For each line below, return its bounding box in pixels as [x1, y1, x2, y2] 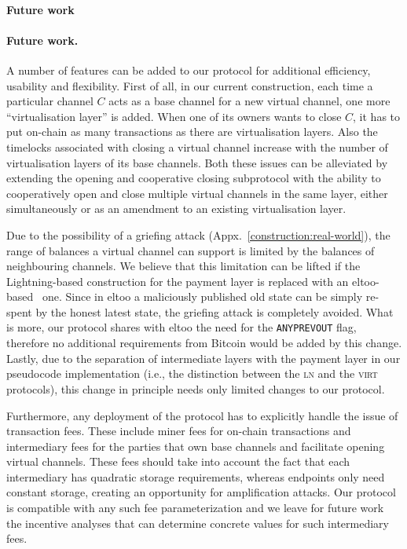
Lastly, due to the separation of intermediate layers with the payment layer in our [6, 350, 401, 366]
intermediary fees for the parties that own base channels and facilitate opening [6, 437, 385, 454]
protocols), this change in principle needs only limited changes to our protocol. [6, 380, 385, 397]
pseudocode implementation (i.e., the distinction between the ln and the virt [6, 365, 378, 382]
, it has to [353, 108, 401, 124]
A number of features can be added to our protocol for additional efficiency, [6, 61, 371, 78]
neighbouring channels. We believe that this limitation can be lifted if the [6, 258, 361, 274]
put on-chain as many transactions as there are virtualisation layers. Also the [6, 123, 378, 140]
